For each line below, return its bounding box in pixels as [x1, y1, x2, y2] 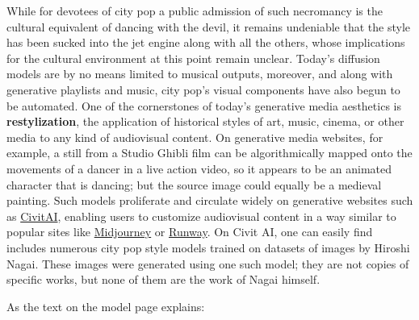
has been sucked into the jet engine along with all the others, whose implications [6, 34, 405, 51]
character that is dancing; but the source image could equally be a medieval [6, 176, 382, 193]
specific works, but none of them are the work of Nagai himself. [6, 271, 321, 288]
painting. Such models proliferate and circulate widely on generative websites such [6, 192, 413, 209]
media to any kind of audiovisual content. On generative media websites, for [6, 128, 383, 145]
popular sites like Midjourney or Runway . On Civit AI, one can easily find [6, 223, 373, 240]
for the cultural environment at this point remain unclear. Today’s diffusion [6, 49, 380, 66]
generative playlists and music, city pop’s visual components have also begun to [6, 81, 400, 98]
